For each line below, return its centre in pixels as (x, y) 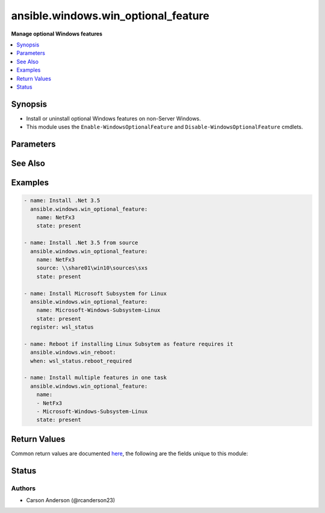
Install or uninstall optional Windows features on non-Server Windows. (113, 118)
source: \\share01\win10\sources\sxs (92, 268)
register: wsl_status (62, 327)
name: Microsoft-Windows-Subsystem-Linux (98, 310)
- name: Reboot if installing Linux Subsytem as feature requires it (128, 344)
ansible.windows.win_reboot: (73, 352)
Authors (23, 488)
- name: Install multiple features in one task (95, 378)
